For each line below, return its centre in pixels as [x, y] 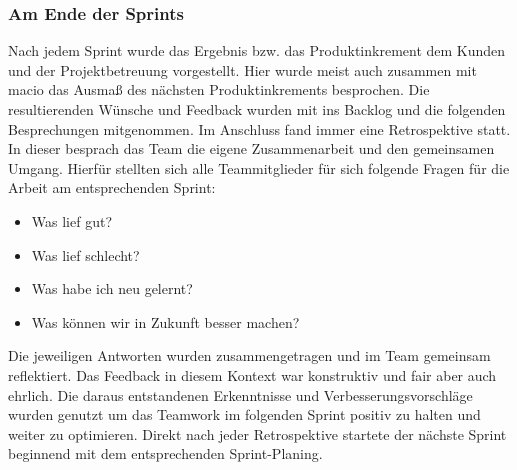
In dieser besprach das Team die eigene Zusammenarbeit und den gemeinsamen [251, 148]
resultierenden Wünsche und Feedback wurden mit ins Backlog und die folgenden [257, 109]
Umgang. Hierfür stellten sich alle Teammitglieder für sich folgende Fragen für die [259, 167]
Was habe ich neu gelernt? [112, 288]
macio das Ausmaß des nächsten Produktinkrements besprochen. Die [219, 89]
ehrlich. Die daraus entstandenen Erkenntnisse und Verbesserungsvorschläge [240, 394]
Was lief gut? [71, 220]
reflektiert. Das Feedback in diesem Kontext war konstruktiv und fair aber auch [252, 374]
